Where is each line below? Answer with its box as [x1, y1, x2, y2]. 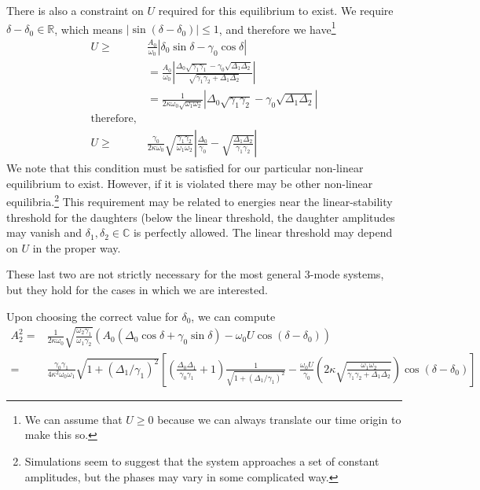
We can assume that [24, 411, 123, 427]
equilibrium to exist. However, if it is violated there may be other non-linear [6, 175, 373, 191]
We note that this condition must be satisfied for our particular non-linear [6, 160, 364, 176]
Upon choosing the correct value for [6, 308, 178, 324]
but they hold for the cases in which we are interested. [6, 282, 268, 298]
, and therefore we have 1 [218, 18, 336, 37]
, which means [54, 20, 123, 37]
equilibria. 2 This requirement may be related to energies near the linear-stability [6, 191, 393, 210]
